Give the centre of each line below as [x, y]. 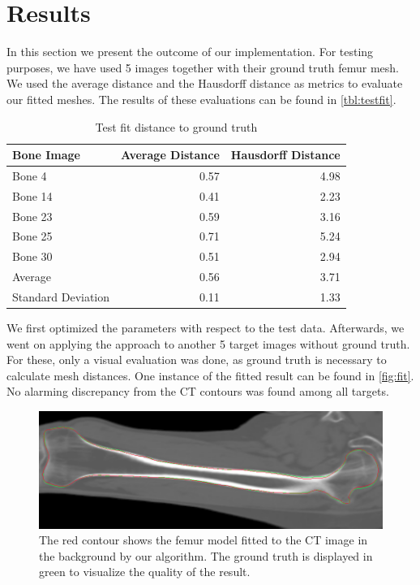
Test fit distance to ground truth [176, 126]
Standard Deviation [61, 297]
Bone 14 [32, 195]
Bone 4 [30, 175]
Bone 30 [32, 256]
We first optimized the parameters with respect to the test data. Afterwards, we [206, 328]
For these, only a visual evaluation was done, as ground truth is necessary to [197, 360]
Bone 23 [32, 216]
